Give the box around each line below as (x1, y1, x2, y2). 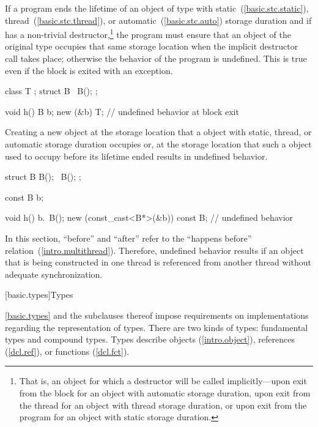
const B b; (5, 190, 43, 203)
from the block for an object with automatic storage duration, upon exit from (19, 386, 311, 399)
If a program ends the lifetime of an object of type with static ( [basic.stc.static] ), (5, 2, 309, 14)
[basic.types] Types (5, 288, 73, 301)
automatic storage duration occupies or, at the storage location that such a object (5, 138, 312, 150)
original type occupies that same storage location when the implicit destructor (5, 40, 298, 53)
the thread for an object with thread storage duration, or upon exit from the (19, 398, 307, 411)
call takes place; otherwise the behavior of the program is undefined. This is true (5, 52, 307, 65)
